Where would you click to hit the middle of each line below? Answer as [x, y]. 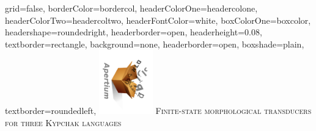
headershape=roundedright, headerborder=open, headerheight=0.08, [134, 32]
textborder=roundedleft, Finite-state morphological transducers [158, 111]
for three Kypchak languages [63, 122]
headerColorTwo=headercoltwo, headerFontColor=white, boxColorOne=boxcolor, [158, 20]
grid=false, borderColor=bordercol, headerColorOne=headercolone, [131, 8]
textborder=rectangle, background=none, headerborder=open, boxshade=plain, [155, 44]
